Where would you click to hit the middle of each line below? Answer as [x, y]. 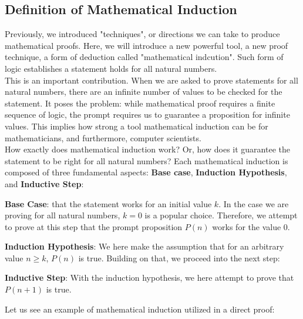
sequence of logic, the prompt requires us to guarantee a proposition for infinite [147, 114]
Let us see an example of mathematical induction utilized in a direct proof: [140, 309]
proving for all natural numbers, [63, 215]
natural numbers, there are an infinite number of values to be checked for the [144, 92]
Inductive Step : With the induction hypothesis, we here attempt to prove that [149, 278]
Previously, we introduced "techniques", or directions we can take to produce [142, 34]
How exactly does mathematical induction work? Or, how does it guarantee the [147, 149]
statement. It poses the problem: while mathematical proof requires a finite [140, 103]
